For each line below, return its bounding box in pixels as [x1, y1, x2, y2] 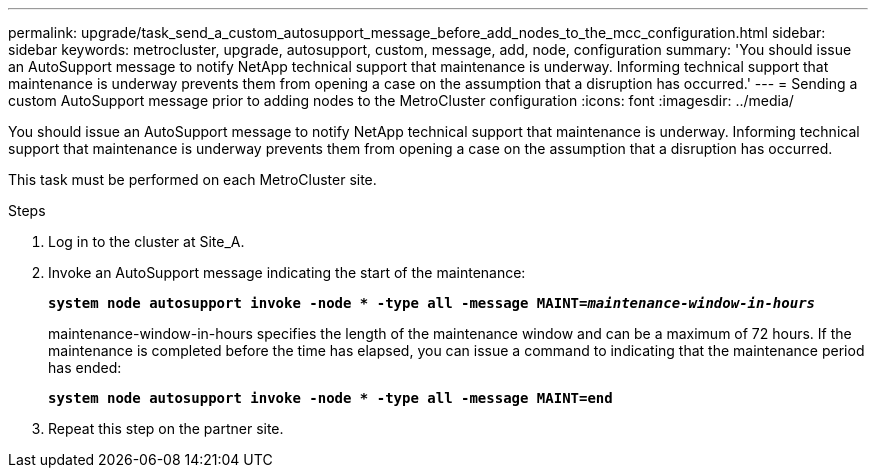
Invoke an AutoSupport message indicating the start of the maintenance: [48, 264, 526, 281]
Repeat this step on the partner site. [48, 420, 284, 437]
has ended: [48, 359, 122, 376]
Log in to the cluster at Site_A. [48, 233, 245, 250]
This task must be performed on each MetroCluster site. [8, 171, 377, 188]
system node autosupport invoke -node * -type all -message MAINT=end [48, 390, 613, 406]
